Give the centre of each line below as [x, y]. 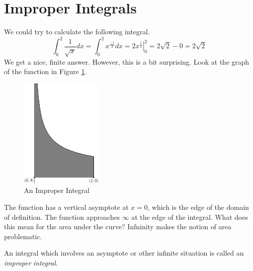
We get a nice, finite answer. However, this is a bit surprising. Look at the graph [127, 61]
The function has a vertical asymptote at [66, 207]
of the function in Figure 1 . [45, 71]
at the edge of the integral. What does [190, 217]
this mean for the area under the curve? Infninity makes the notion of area [118, 226]
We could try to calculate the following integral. [77, 32]
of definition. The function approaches [62, 217]
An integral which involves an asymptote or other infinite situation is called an [124, 253]
